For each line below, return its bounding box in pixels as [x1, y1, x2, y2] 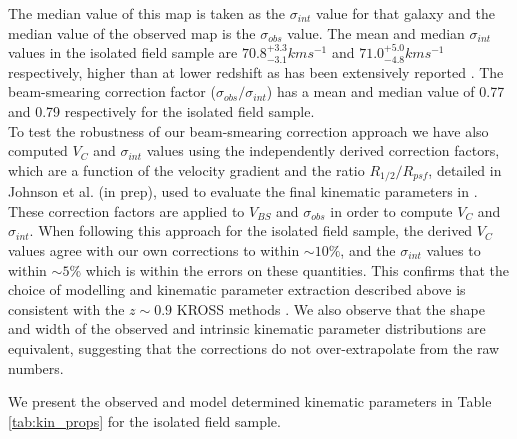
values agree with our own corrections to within [8, 239, 300, 260]
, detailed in [428, 159, 502, 180]
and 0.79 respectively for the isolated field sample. [8, 100, 315, 121]
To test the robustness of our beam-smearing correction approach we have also [8, 120, 489, 141]
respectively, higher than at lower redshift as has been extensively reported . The [8, 61, 504, 82]
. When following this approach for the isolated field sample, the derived [29, 220, 473, 241]
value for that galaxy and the [316, 3, 495, 23]
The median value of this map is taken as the [8, 3, 286, 23]
